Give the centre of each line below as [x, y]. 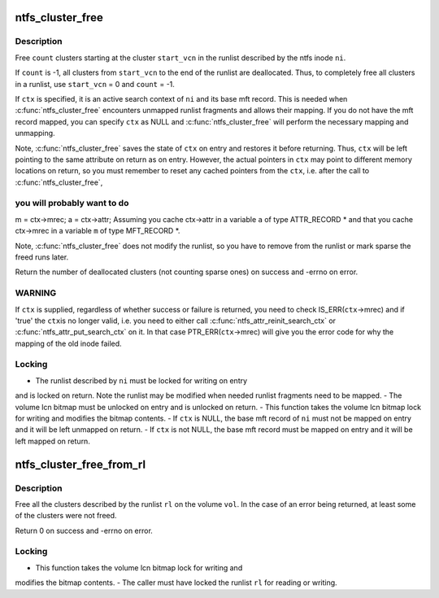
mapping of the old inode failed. [68, 343]
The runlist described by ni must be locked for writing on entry [141, 380]
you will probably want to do [72, 203]
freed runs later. [42, 257]
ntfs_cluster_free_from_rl [80, 464]
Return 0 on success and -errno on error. [84, 530]
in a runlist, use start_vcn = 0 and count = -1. [95, 84]
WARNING [36, 293]
